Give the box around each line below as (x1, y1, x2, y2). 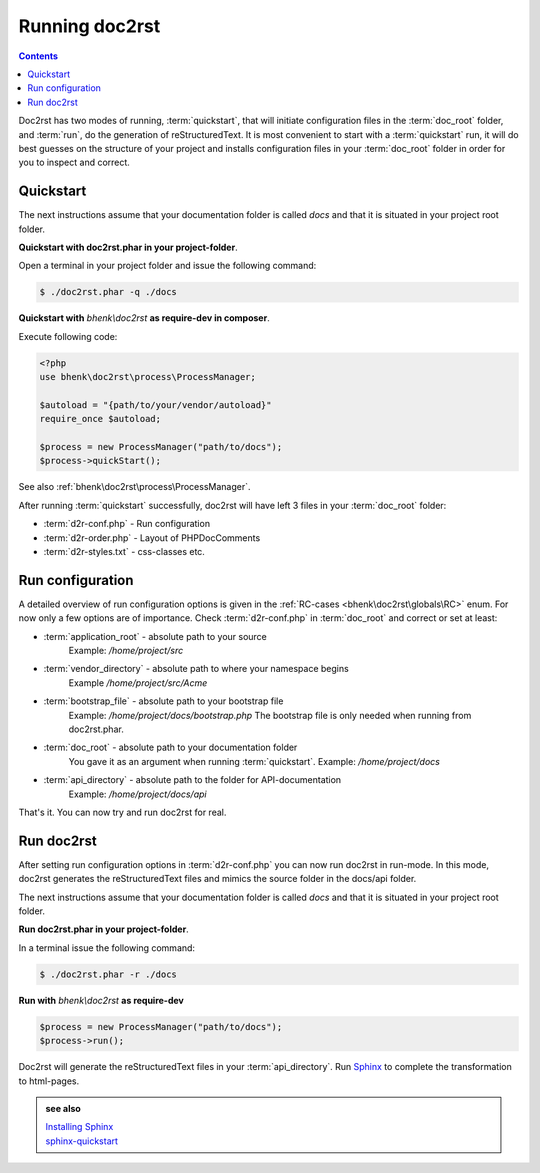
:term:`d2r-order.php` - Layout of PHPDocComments (43, 531, 261, 544)
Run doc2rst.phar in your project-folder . (18, 923, 189, 935)
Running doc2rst (18, 15, 161, 37)
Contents (18, 50, 59, 62)
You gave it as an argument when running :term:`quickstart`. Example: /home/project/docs (68, 755, 440, 767)
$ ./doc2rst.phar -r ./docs (39, 968, 177, 980)
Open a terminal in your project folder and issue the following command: (18, 260, 317, 272)
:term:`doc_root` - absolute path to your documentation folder (43, 741, 298, 754)
